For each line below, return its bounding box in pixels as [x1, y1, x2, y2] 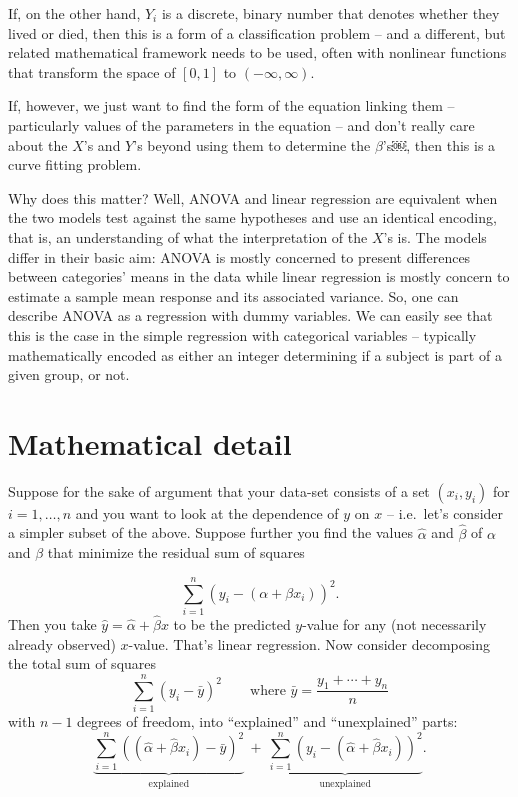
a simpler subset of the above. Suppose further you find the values [8, 522, 413, 543]
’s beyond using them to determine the [133, 134, 371, 155]
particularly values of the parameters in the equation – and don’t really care [8, 114, 475, 135]
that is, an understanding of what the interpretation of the [8, 226, 368, 247]
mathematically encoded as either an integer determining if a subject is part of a [8, 344, 502, 365]
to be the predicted [173, 614, 291, 635]
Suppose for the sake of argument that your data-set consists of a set [8, 480, 430, 501]
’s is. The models [383, 226, 487, 247]
